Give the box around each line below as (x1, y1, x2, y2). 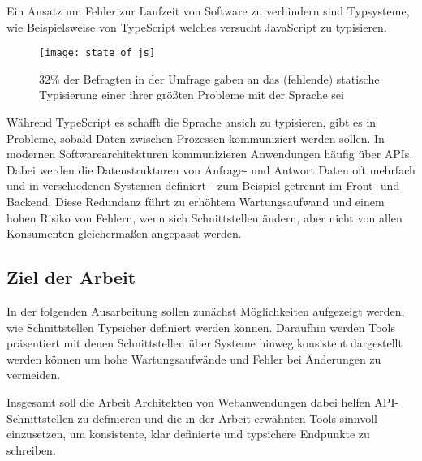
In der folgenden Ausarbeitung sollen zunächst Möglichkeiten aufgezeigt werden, (6, 302, 405, 319)
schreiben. (6, 441, 56, 458)
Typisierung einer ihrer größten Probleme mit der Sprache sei (39, 86, 344, 103)
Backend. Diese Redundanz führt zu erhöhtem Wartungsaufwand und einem (6, 193, 385, 209)
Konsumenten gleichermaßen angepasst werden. (6, 225, 242, 242)
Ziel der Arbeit (6, 265, 136, 290)
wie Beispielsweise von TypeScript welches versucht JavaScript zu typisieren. (6, 18, 387, 35)
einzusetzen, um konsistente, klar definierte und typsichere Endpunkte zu (6, 425, 370, 442)
